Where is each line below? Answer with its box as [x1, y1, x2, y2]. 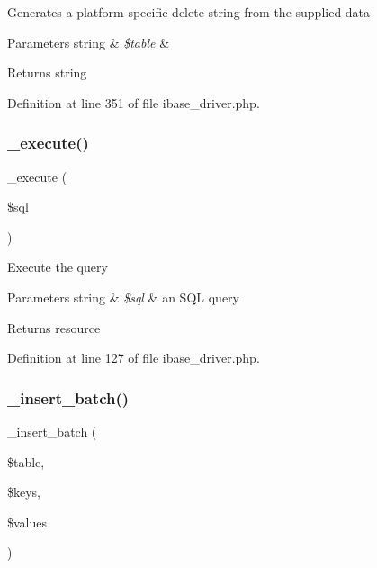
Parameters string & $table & [7, 32, 170, 51]
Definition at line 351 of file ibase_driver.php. [7, 93, 260, 112]
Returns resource [7, 318, 101, 337]
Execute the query [7, 257, 108, 276]
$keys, [7, 482, 41, 501]
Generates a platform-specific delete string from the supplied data [7, 3, 371, 21]
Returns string [7, 63, 87, 82]
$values [7, 512, 48, 531]
